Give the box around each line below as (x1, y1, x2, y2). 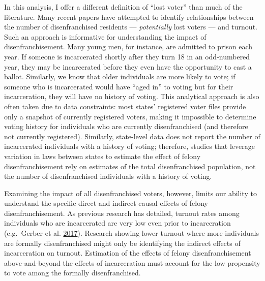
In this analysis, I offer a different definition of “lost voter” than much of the (4, 2, 243, 12)
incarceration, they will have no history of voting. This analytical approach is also (4, 91, 259, 102)
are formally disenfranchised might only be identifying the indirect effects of (4, 237, 241, 248)
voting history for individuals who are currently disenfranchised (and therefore (4, 121, 248, 132)
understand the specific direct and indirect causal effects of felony (4, 198, 208, 208)
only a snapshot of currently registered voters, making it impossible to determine (4, 111, 256, 121)
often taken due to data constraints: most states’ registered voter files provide (4, 101, 246, 111)
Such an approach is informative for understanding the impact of (4, 31, 207, 42)
